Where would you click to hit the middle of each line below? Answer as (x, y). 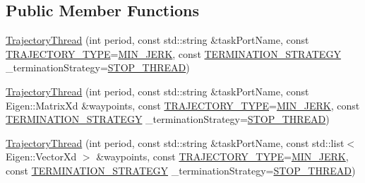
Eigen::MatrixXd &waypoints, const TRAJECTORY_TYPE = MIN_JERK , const (183, 105)
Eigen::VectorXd (41, 157)
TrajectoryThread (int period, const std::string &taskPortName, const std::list (175, 142)
